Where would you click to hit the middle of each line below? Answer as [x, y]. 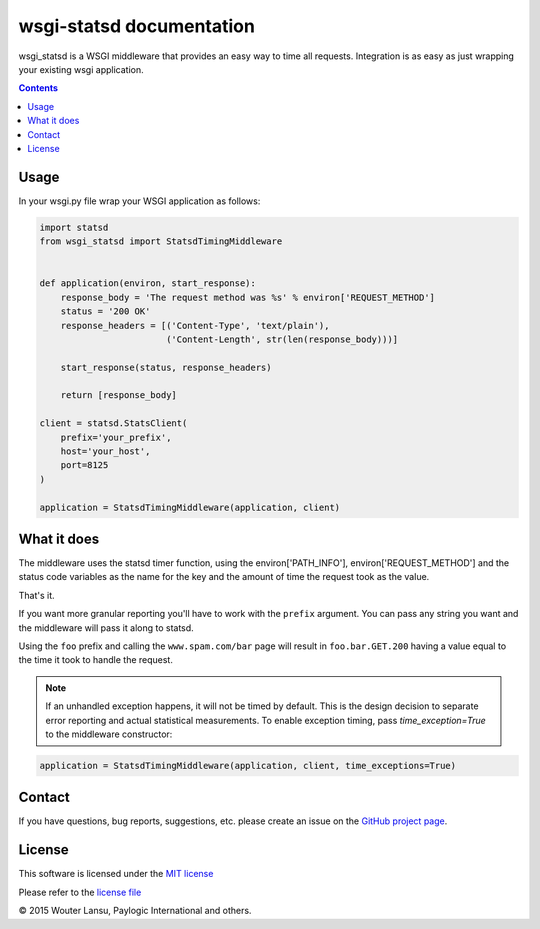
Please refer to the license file [80, 892]
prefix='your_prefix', [116, 437]
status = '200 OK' [105, 311]
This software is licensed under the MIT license [116, 874]
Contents [38, 88]
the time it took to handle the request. [96, 660]
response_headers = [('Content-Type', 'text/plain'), [195, 325]
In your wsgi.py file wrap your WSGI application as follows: [139, 201]
